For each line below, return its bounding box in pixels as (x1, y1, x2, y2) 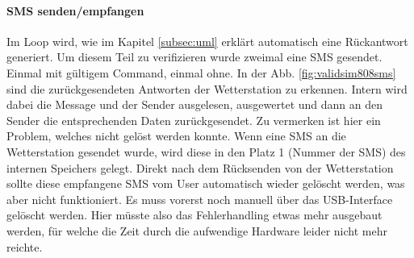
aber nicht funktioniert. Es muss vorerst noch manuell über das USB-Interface (6, 190, 393, 207)
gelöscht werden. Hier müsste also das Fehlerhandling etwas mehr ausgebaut (6, 206, 383, 223)
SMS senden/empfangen (6, 2, 144, 19)
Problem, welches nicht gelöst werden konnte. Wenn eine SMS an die (6, 127, 346, 144)
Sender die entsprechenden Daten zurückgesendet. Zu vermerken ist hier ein (6, 111, 381, 128)
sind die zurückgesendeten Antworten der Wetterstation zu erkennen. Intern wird (6, 80, 408, 97)
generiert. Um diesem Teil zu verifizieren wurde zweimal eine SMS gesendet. (6, 48, 383, 65)
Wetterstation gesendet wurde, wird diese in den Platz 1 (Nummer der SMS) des (6, 143, 406, 160)
